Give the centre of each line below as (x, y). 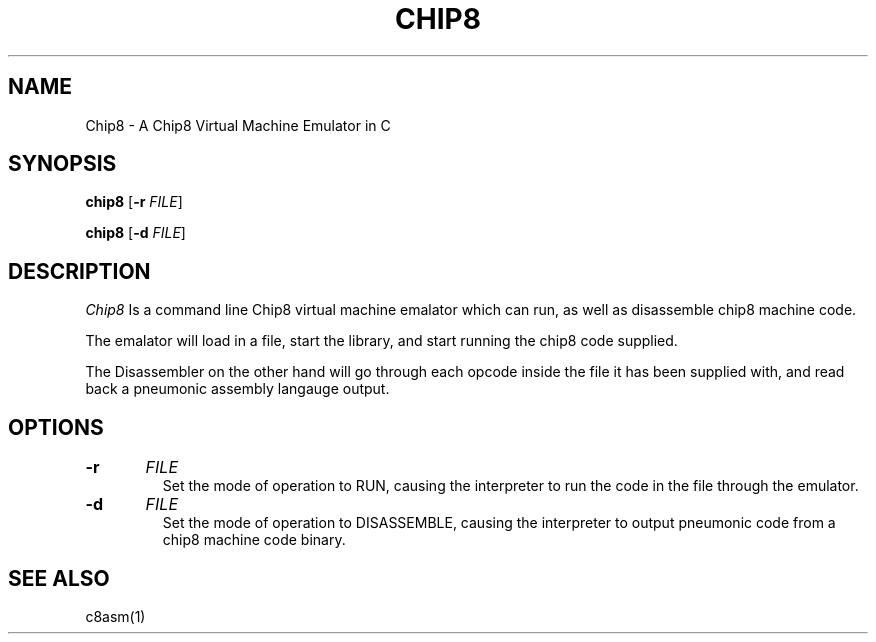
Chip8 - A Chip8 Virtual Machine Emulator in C (238, 125)
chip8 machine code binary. (254, 540)
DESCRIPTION (79, 271)
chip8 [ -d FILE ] (135, 233)
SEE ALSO (59, 578)
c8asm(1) (115, 616)
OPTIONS (56, 427)
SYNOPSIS (62, 164)
